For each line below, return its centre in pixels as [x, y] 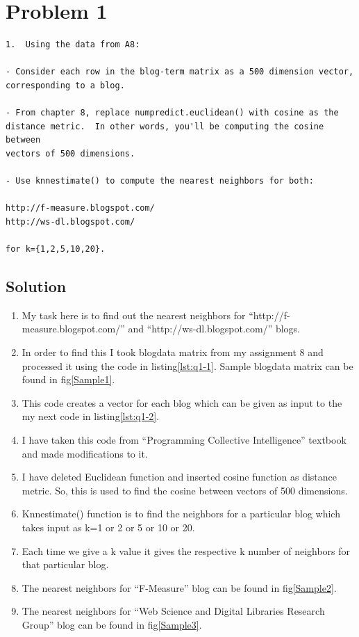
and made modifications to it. [85, 453]
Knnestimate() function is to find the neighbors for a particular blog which [181, 514]
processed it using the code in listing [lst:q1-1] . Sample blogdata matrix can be [187, 365]
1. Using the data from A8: [73, 45]
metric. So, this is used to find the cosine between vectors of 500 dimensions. [185, 490]
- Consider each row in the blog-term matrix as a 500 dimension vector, [180, 72]
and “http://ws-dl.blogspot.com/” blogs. [214, 329]
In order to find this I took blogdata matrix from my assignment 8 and [173, 352]
